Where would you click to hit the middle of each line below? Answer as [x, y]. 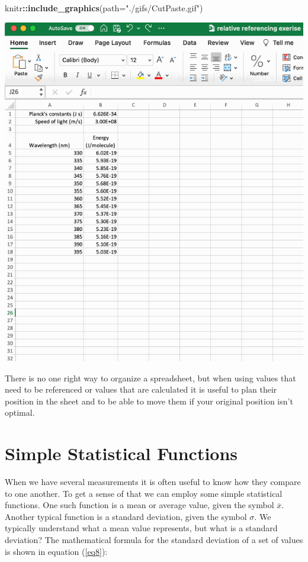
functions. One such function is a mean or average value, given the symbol [139, 505]
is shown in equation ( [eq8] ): [56, 551]
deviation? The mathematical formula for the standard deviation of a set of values [154, 539]
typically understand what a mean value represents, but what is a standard [141, 528]
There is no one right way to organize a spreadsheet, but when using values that [150, 378]
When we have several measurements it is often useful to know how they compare [153, 481]
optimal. [20, 412]
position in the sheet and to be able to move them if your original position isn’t [149, 401]
